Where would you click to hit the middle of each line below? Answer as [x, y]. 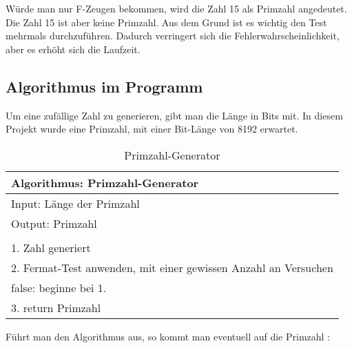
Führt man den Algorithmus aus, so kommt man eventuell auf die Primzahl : [168, 336]
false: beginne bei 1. [59, 287]
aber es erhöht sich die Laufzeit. [73, 49]
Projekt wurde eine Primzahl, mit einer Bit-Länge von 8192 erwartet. [152, 129]
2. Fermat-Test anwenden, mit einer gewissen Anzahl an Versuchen [172, 267]
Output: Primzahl [54, 223]
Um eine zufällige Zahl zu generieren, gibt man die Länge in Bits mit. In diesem [174, 115]
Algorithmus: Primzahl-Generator [105, 182]
